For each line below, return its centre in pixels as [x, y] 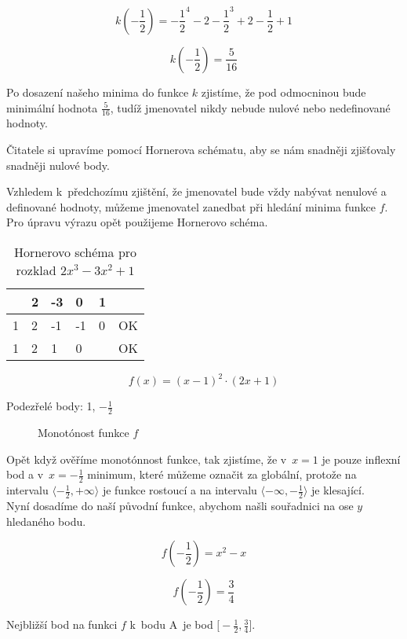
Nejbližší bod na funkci [62, 624]
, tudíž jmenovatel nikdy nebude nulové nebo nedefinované [250, 107]
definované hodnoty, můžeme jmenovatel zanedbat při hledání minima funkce [191, 206]
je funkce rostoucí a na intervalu [180, 490]
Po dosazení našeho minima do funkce [98, 92]
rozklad [36, 270]
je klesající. [338, 490]
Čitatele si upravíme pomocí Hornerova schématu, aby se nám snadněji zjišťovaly [201, 149]
